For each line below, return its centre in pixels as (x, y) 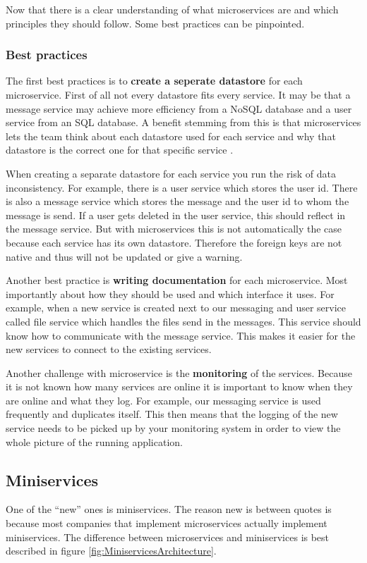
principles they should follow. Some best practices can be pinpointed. (155, 23)
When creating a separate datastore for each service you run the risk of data (171, 173)
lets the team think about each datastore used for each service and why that (171, 136)
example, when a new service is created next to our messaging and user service (176, 308)
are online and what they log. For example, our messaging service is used (163, 400)
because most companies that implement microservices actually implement (167, 523)
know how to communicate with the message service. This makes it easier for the (181, 335)
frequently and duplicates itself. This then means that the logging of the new (172, 414)
